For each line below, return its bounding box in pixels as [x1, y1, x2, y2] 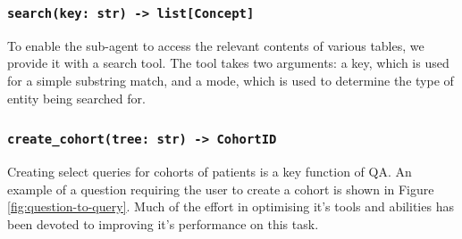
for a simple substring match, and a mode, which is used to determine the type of [7, 70, 454, 89]
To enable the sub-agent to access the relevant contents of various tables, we [7, 36, 424, 54]
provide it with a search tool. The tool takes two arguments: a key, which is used [7, 54, 449, 72]
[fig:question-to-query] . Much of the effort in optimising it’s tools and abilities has [7, 197, 454, 216]
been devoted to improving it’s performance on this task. [7, 214, 319, 233]
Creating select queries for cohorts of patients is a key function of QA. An [7, 161, 412, 180]
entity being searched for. [7, 88, 146, 107]
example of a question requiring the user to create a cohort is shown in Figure [7, 179, 434, 198]
